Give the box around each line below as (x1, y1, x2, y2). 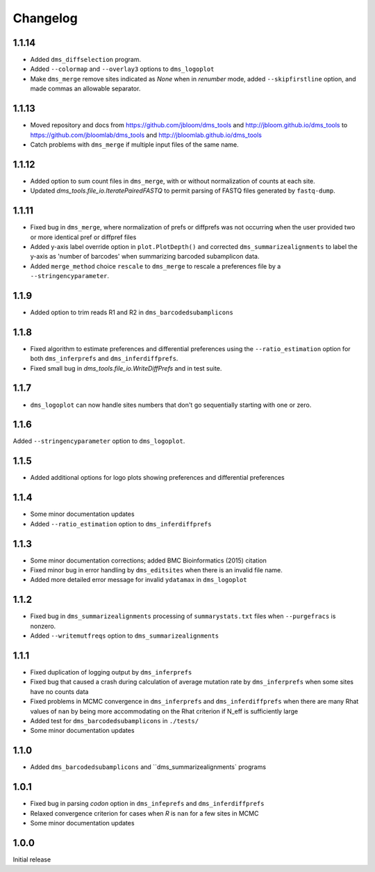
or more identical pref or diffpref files (30, 233, 137, 241)
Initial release (12, 855, 51, 864)
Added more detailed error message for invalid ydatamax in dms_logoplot (30, 576, 247, 584)
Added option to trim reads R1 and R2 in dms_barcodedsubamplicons (30, 308, 234, 316)
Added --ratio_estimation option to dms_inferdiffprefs (30, 519, 212, 528)
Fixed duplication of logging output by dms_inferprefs (30, 668, 192, 676)
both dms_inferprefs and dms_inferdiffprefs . (30, 355, 178, 363)
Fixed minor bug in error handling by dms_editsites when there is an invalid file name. (30, 565, 283, 574)
